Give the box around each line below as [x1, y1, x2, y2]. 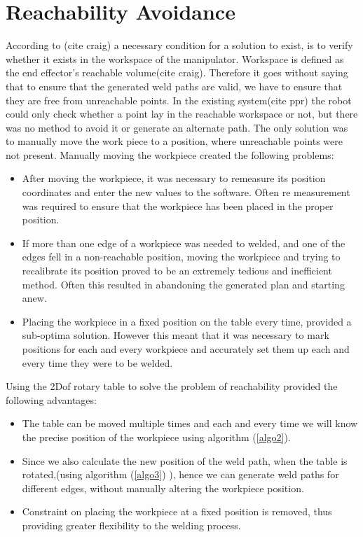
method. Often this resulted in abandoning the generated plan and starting [22, 277, 345, 291]
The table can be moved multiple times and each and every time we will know [22, 416, 358, 431]
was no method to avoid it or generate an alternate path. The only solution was [6, 120, 348, 134]
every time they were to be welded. [22, 355, 173, 370]
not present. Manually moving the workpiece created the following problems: [6, 147, 334, 162]
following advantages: [6, 392, 97, 407]
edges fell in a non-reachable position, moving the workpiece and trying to [22, 249, 341, 264]
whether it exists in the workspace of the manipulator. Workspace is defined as [6, 51, 344, 66]
